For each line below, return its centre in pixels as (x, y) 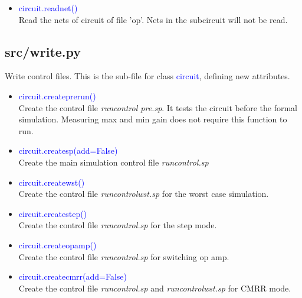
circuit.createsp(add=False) (68, 150)
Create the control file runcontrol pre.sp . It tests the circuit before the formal (158, 107)
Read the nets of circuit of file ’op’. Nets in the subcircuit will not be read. (153, 19)
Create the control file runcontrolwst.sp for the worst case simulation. (144, 194)
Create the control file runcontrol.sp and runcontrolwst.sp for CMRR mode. (155, 288)
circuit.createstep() (53, 213)
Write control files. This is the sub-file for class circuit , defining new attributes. (147, 76)
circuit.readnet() (48, 8)
